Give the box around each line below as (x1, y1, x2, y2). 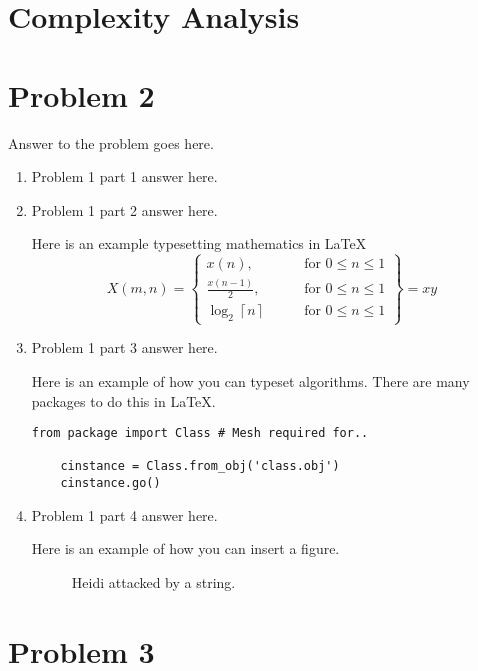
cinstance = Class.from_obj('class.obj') (60, 459, 340, 474)
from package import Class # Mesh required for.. (31, 426, 369, 441)
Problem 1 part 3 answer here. (31, 337, 218, 358)
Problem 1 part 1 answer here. (31, 166, 218, 187)
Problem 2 (8, 74, 155, 115)
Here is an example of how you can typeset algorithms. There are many (31, 370, 470, 391)
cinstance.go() (60, 476, 161, 491)
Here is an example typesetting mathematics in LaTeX (31, 233, 367, 254)
